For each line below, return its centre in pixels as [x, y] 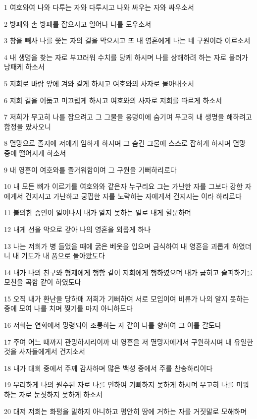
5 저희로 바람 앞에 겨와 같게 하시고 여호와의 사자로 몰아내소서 [99, 83]
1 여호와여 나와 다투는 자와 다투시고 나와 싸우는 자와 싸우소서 [99, 7]
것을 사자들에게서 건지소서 [45, 351]
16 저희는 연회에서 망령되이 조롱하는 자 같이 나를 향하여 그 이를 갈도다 [113, 325]
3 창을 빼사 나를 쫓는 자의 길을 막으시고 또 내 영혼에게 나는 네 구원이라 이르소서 [127, 40]
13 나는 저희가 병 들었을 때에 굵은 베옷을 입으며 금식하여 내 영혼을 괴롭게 [117, 246]
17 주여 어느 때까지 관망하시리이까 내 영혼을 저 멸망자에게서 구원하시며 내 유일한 [129, 341]
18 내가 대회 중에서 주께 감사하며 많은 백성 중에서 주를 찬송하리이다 [108, 368]
